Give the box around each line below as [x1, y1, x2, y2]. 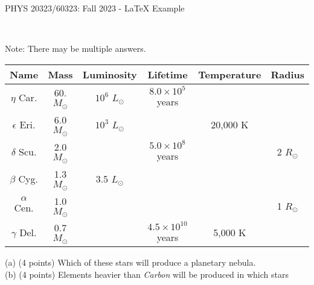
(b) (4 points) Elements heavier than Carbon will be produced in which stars [5, 268, 289, 280]
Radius [271, 67, 304, 81]
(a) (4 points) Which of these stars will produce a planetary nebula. [5, 256, 256, 269]
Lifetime [147, 67, 188, 81]
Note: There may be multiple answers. [5, 42, 146, 55]
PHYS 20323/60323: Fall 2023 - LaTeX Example [5, 2, 185, 14]
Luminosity [82, 67, 137, 81]
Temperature [198, 67, 261, 81]
